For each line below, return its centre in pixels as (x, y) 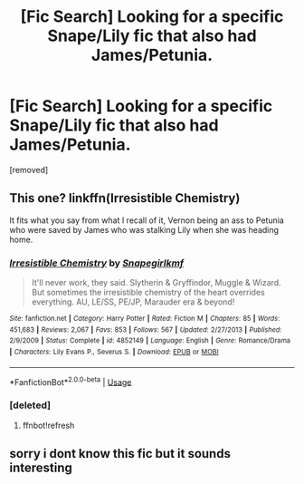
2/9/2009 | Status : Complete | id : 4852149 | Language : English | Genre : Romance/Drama (150, 341)
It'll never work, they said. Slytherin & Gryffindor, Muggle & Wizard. (157, 283)
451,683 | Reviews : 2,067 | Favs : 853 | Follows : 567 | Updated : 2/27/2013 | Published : (146, 329)
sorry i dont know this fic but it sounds (120, 454)
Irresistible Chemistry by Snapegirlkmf (97, 263)
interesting (41, 468)
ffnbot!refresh (48, 425)
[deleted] (30, 405)
